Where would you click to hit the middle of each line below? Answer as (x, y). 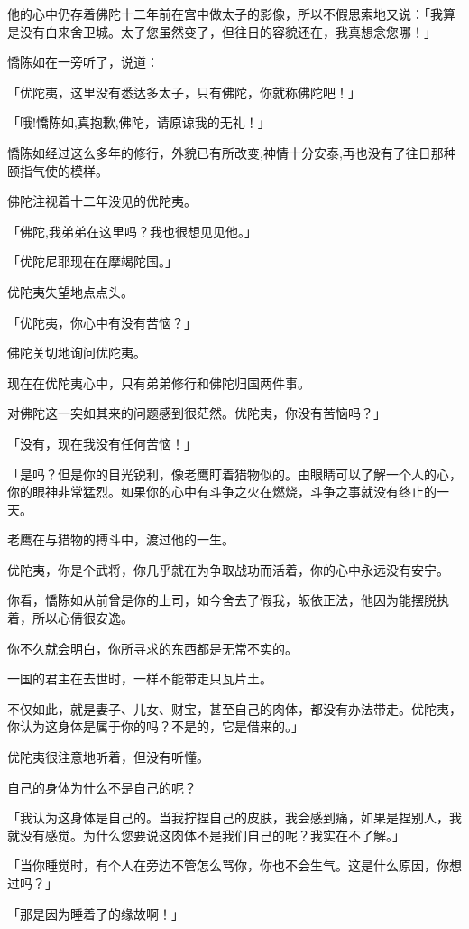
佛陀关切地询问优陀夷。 (77, 353)
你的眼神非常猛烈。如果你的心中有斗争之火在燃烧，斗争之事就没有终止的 (222, 492)
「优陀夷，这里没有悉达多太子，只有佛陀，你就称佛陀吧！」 (184, 92)
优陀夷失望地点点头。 (70, 291)
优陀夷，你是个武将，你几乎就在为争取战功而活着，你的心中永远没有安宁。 (228, 569)
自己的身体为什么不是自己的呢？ (102, 787)
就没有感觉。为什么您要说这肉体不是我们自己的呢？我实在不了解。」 (206, 835)
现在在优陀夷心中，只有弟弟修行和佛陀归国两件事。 (159, 382)
